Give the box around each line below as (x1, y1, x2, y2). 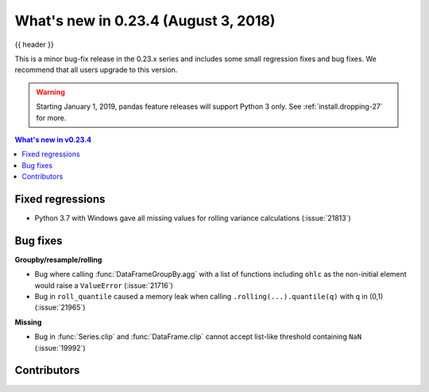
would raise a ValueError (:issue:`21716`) (34, 280, 174, 290)
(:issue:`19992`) (34, 343, 87, 352)
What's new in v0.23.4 (14, 135, 91, 144)
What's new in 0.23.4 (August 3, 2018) (14, 12, 276, 29)
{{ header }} (14, 40, 55, 49)
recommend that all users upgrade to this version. (14, 65, 178, 75)
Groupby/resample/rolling (14, 255, 102, 264)
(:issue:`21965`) (34, 302, 86, 313)
